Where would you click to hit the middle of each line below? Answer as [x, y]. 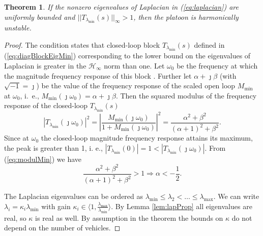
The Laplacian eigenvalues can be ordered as [74, 196]
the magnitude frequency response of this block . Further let [98, 75]
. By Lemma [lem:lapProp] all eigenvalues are [182, 206]
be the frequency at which [217, 65]
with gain [56, 206]
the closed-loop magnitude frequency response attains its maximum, [147, 138]
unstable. [18, 28]
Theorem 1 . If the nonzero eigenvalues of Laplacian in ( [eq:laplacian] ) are [121, 7]
